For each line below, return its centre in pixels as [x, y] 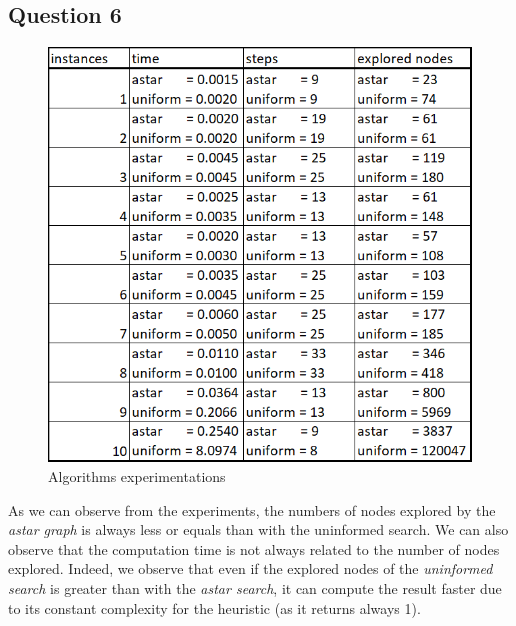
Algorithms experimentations [137, 476]
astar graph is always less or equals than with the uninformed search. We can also [258, 529]
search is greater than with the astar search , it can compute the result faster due [255, 587]
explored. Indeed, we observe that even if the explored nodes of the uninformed [250, 568]
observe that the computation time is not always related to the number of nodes [254, 548]
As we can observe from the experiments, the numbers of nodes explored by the [252, 509]
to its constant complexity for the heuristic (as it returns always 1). [214, 607]
